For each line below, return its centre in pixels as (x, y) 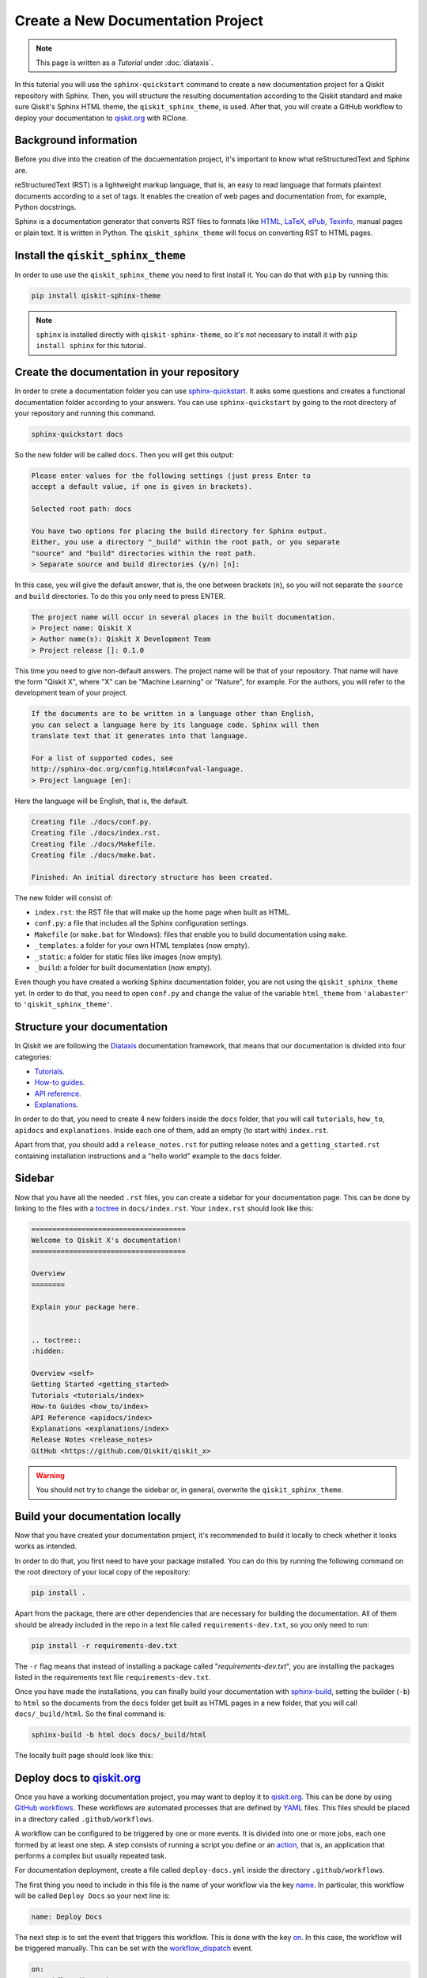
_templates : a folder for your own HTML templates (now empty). (142, 945)
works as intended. (46, 1546)
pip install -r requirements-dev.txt (104, 1645)
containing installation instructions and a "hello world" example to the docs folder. (148, 1156)
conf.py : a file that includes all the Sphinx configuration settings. (142, 923)
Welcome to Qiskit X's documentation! (106, 1241)
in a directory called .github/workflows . (84, 1819)
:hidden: (48, 1351)
